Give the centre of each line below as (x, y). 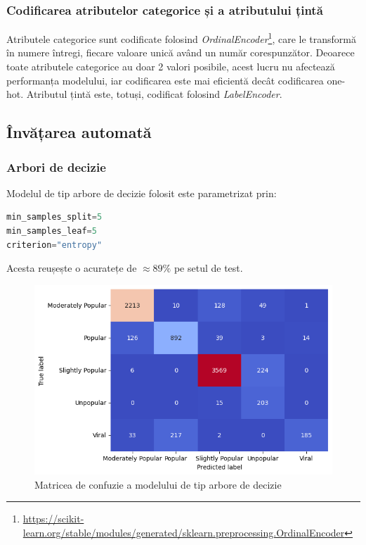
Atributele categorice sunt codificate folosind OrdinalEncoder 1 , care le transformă (181, 38)
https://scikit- (53, 519)
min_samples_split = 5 (54, 217)
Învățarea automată (79, 132)
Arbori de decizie (56, 167)
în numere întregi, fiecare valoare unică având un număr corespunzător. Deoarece (181, 52)
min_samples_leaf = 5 (52, 231)
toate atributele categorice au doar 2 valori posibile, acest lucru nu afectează (171, 67)
